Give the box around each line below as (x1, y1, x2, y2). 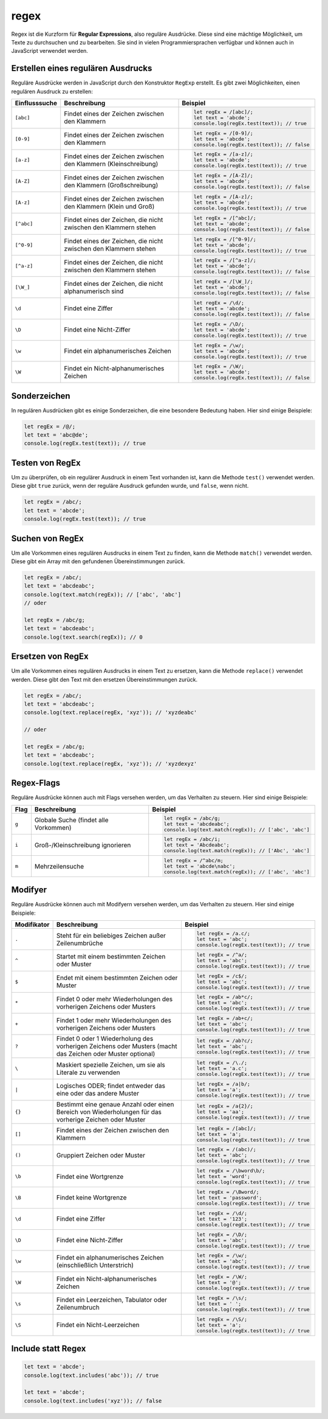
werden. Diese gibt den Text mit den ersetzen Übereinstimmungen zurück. (11, 676, 198, 683)
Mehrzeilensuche (34, 862, 84, 870)
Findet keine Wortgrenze (56, 1193, 127, 1202)
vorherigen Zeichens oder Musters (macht (56, 1042, 177, 1050)
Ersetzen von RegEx (11, 651, 89, 662)
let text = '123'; (196, 1215, 248, 1222)
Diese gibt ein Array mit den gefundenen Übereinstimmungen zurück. (11, 558, 185, 565)
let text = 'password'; (196, 1194, 262, 1201)
